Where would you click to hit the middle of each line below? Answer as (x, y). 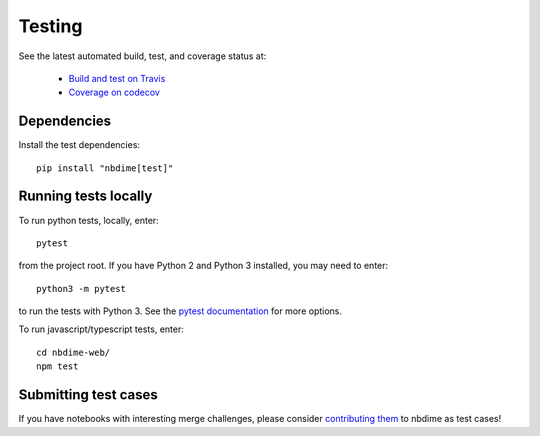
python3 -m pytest (81, 288)
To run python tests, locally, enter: (88, 220)
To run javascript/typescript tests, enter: (101, 329)
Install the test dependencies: (79, 145)
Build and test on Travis (117, 78)
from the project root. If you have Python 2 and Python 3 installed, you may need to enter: (203, 266)
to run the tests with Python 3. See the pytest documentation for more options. (180, 311)
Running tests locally (85, 196)
